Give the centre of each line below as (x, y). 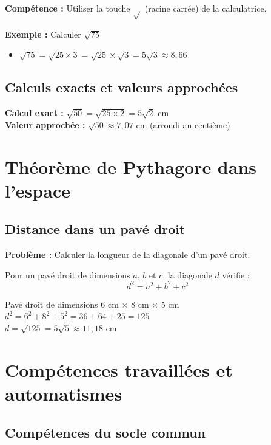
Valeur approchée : (45, 124)
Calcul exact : (34, 113)
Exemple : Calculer (43, 34)
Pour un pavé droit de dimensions (68, 274)
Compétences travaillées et (119, 369)
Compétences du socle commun (105, 432)
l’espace (38, 190)
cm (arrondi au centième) (183, 124)
